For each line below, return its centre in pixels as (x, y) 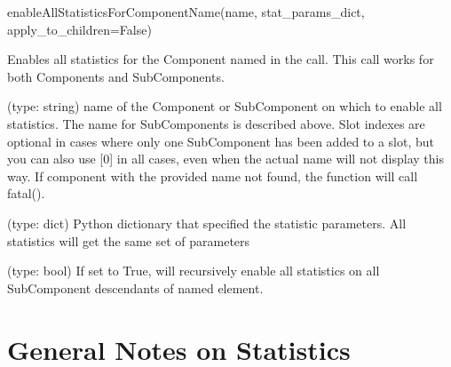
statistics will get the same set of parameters (129, 240)
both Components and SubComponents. (116, 76)
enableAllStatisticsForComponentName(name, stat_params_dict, (186, 12)
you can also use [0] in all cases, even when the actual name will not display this (225, 159)
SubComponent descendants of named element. (135, 287)
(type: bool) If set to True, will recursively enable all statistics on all (194, 271)
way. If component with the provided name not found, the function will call (213, 176)
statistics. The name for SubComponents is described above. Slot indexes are (216, 123)
